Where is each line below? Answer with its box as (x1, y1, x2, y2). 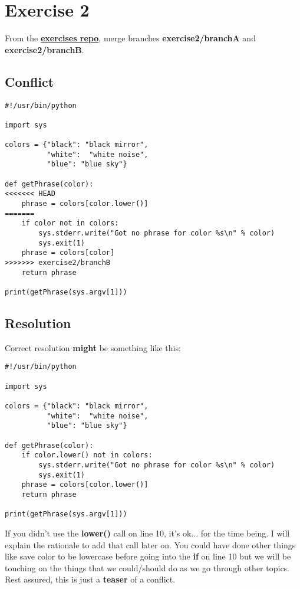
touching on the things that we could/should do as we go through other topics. (5, 561, 290, 574)
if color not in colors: (21, 219, 119, 228)
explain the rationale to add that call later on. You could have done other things (5, 538, 296, 551)
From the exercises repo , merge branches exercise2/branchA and (5, 32, 256, 44)
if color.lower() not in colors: (21, 451, 153, 460)
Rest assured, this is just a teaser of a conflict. (5, 573, 176, 585)
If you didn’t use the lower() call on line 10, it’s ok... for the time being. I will (5, 526, 290, 539)
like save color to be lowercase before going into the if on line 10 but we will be (5, 550, 291, 562)
